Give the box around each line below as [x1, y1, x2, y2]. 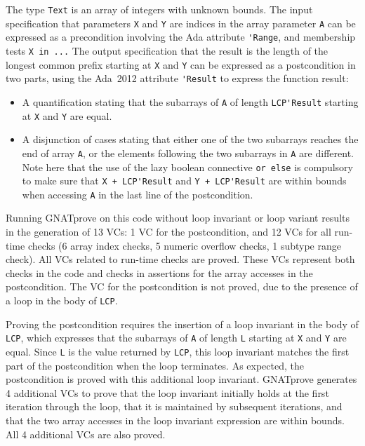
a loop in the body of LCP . [6, 293, 118, 308]
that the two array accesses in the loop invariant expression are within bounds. [6, 412, 345, 427]
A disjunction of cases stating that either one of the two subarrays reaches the [22, 132, 359, 147]
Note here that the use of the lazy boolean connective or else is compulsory [22, 159, 353, 174]
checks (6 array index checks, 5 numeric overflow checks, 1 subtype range [27, 238, 341, 252]
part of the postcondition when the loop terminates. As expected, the [6, 358, 304, 372]
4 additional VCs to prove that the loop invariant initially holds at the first [6, 385, 329, 400]
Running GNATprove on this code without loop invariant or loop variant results [6, 210, 350, 225]
